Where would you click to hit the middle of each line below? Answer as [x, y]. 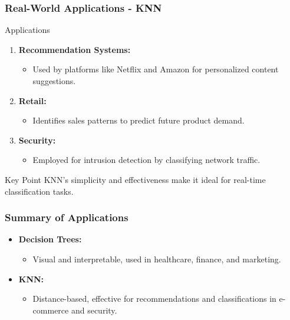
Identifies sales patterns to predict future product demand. [139, 120]
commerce [51, 310]
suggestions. [54, 81]
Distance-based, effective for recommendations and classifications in [154, 299]
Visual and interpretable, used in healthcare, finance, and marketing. [157, 259]
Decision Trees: [50, 239]
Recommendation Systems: [75, 49]
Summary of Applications [67, 217]
